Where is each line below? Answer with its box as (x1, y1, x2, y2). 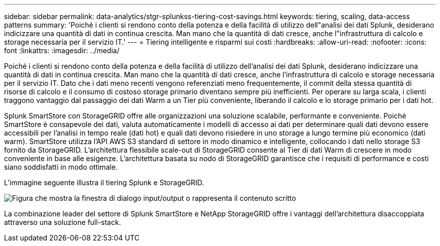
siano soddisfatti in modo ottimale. (4, 163, 118, 171)
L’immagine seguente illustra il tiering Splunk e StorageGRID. (4, 178, 204, 187)
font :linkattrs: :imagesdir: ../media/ (4, 46, 120, 55)
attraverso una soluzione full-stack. (4, 218, 121, 226)
